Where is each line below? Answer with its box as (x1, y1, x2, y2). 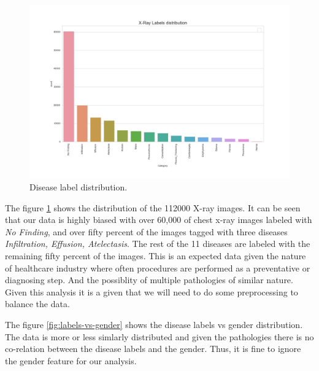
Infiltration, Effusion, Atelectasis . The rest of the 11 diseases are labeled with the (5, 237, 310, 250)
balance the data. (5, 297, 70, 310)
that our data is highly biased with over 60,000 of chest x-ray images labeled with (5, 213, 312, 226)
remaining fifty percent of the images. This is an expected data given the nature (5, 249, 306, 262)
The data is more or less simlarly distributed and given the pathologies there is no (5, 330, 314, 343)
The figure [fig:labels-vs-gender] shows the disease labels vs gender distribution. (5, 318, 303, 330)
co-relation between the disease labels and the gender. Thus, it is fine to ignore (5, 342, 301, 355)
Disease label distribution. (29, 180, 128, 193)
